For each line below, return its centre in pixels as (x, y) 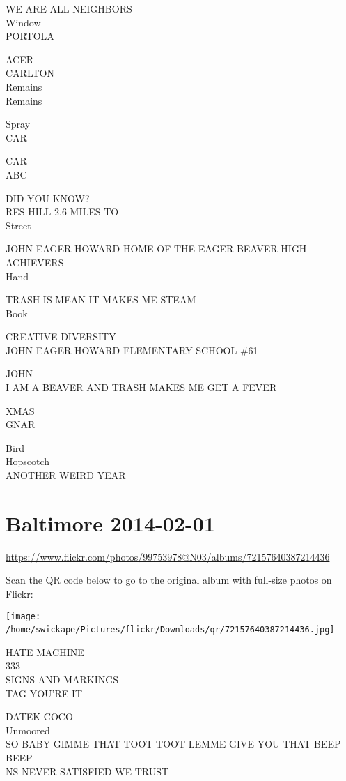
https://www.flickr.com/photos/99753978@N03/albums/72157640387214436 (168, 556)
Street (18, 225)
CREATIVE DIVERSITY (61, 336)
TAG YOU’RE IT (44, 693)
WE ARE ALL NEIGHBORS (69, 8)
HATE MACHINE (45, 652)
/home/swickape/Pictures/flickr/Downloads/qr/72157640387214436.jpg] (170, 630)
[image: (23, 616)
